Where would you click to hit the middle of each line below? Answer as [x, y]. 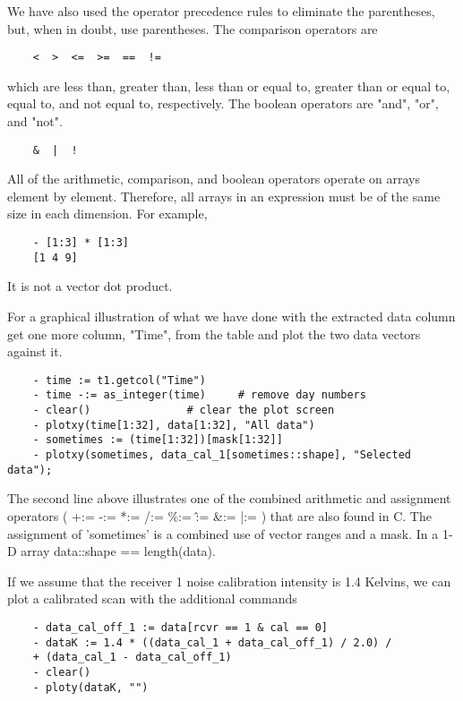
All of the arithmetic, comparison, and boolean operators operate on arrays [214, 179]
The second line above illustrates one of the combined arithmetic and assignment [229, 498]
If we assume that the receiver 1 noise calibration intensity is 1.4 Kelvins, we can [229, 581]
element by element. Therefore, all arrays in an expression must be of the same [224, 196]
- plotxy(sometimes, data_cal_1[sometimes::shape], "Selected [222, 455]
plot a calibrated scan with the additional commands [152, 598]
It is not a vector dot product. [90, 286]
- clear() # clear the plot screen [184, 410]
